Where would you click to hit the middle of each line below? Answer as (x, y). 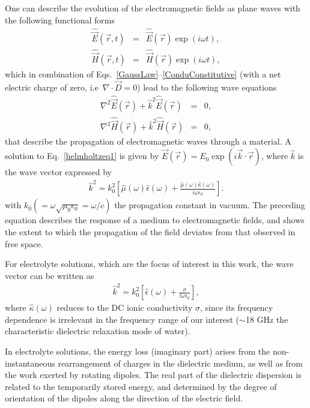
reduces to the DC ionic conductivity (125, 307)
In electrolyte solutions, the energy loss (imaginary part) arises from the (138, 351)
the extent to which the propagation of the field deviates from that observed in (150, 232)
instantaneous (30, 363)
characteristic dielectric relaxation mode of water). (98, 331)
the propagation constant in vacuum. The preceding (210, 205)
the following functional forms (60, 19)
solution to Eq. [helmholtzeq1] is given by (82, 156)
